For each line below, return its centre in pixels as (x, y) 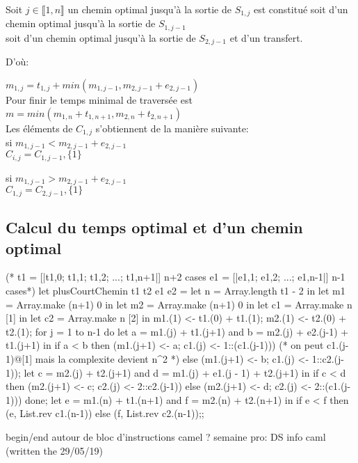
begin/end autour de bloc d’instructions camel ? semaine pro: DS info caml (166, 436)
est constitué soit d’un (301, 9)
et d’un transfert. (266, 37)
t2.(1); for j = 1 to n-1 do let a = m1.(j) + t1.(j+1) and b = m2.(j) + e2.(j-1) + (177, 331)
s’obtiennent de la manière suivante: (172, 128)
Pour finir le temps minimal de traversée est (99, 99)
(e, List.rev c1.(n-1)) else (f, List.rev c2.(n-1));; (105, 413)
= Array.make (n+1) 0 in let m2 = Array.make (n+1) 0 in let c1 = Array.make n (179, 304)
